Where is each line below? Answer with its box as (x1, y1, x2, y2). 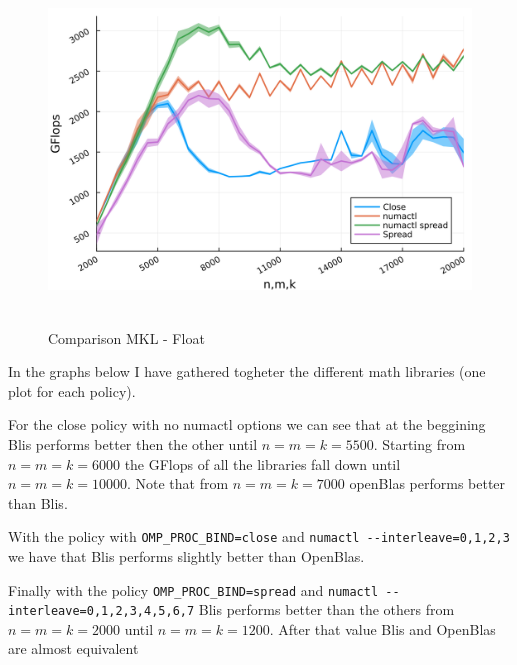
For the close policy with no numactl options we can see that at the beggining (8, 414, 486, 435)
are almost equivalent (8, 638, 139, 659)
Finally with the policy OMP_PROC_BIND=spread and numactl (8, 579, 379, 600)
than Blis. (8, 492, 68, 513)
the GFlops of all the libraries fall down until (124, 453, 401, 474)
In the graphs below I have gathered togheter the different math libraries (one (8, 361, 486, 382)
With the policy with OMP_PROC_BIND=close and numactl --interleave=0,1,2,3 (8, 526, 510, 547)
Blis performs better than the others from (198, 599, 455, 620)
